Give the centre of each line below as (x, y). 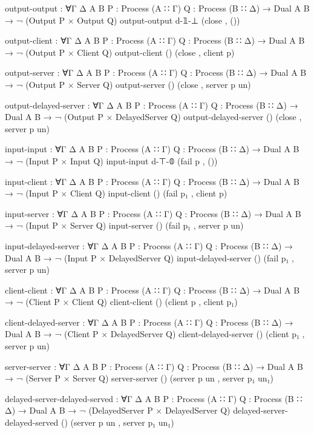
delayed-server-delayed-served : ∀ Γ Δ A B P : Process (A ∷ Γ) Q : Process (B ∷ (154, 398)
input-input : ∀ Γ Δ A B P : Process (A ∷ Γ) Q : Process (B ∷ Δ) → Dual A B (152, 149)
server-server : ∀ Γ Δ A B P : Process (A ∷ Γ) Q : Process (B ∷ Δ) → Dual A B (154, 366)
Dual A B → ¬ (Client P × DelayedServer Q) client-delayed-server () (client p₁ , (155, 334)
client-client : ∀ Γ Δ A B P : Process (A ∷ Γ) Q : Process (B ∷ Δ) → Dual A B (152, 290)
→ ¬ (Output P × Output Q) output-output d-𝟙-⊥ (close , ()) (123, 20)
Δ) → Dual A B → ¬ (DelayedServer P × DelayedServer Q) (118, 410)
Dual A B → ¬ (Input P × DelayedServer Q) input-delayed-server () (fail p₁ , (150, 257)
